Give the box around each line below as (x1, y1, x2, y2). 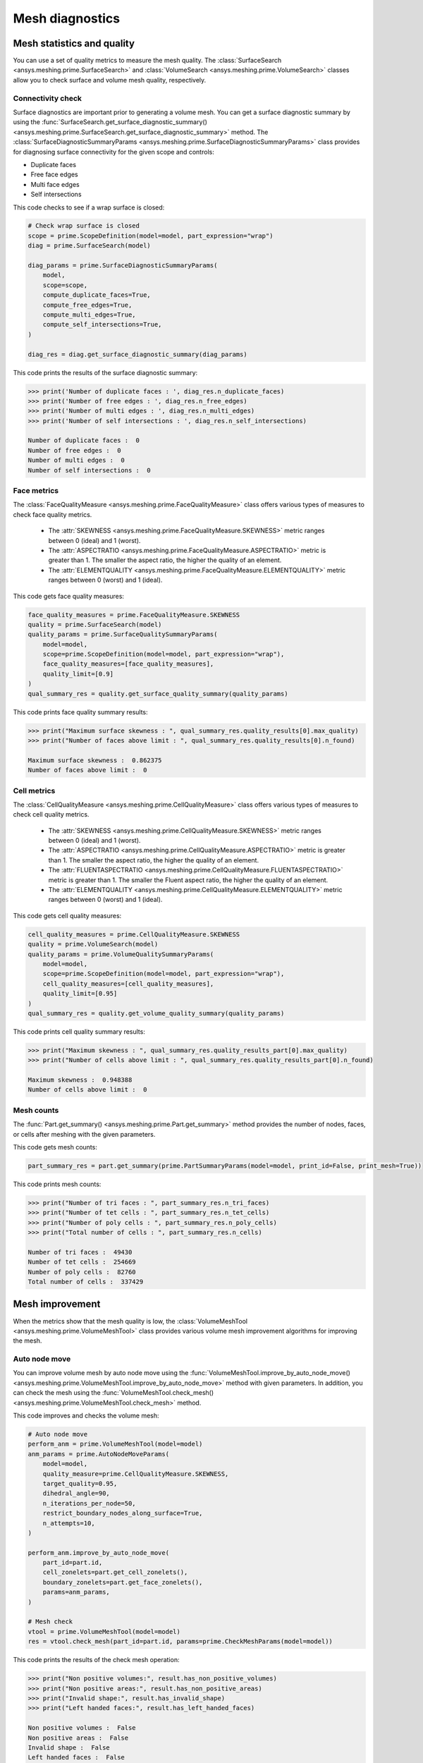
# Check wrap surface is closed (27, 222, 140, 230)
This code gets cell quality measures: (13, 911, 122, 920)
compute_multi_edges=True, (42, 311, 137, 319)
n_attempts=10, (42, 1519, 95, 1527)
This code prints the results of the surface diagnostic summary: (13, 368, 198, 377)
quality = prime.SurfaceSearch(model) (27, 621, 162, 628)
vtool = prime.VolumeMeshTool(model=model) (27, 1628, 181, 1635)
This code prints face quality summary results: (13, 707, 148, 716)
